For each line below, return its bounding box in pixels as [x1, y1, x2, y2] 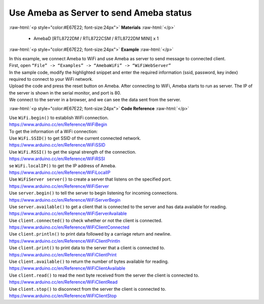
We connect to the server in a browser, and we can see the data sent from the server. [9, 97, 181, 103]
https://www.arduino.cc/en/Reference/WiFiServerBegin [9, 197, 121, 203]
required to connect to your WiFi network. [9, 76, 93, 82]
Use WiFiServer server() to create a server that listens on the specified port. [9, 176, 172, 182]
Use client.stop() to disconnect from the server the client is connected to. [9, 286, 166, 292]
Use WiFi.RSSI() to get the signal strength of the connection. [9, 149, 136, 155]
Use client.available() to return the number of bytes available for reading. [9, 258, 169, 264]
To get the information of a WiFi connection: [9, 128, 98, 134]
